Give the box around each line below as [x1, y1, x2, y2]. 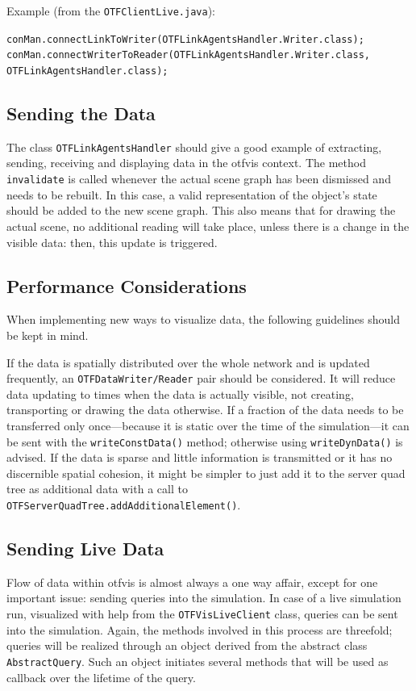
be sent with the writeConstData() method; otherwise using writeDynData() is [6, 433, 403, 450]
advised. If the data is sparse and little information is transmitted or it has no [6, 449, 393, 466]
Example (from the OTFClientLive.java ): [6, 2, 215, 19]
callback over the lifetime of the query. [6, 668, 196, 685]
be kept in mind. [6, 326, 89, 343]
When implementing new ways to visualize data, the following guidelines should [6, 311, 400, 328]
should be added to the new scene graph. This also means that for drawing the [6, 202, 396, 219]
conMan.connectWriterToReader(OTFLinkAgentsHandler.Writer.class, [6, 49, 371, 61]
